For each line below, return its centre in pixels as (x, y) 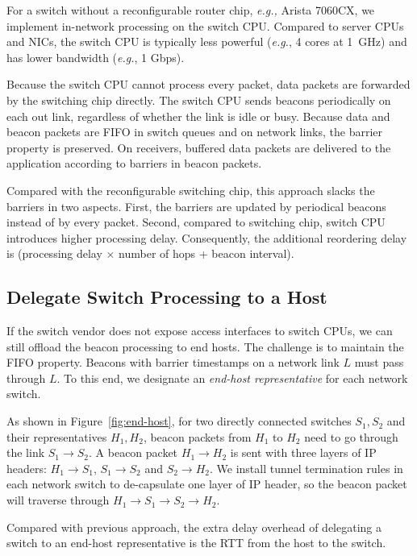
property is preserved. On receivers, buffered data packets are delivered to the (199, 147)
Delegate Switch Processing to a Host (167, 297)
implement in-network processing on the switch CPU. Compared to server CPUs (205, 25)
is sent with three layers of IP (303, 452)
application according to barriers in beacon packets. (134, 163)
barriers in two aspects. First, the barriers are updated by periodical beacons (196, 206)
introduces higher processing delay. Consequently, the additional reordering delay (207, 237)
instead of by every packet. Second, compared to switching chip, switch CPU (196, 222)
